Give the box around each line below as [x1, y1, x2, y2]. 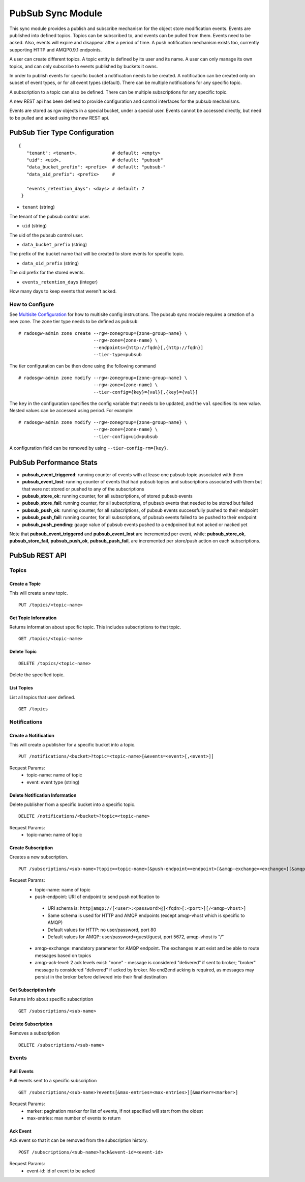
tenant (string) [22, 204, 55, 210]
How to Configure [9, 301, 54, 308]
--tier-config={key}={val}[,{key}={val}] [93, 389, 198, 395]
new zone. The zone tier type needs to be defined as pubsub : [9, 319, 139, 325]
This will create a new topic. [9, 590, 68, 596]
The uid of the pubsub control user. [9, 232, 83, 238]
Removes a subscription [9, 1030, 60, 1036]
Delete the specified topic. [9, 672, 65, 678]
